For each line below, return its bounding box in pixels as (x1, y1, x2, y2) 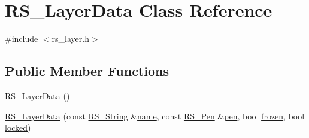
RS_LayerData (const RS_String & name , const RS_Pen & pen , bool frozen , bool (5, 109, 305, 122)
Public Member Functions (5, 62, 169, 80)
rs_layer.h (51, 32, 89, 45)
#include (5, 32, 38, 45)
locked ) (5, 121, 31, 134)
